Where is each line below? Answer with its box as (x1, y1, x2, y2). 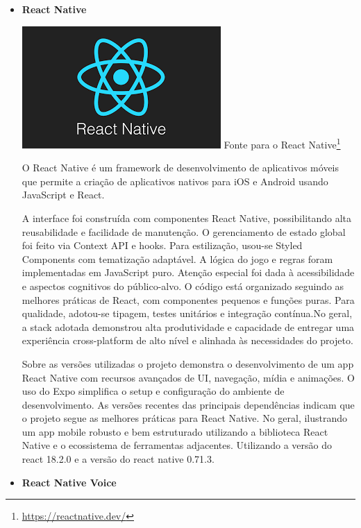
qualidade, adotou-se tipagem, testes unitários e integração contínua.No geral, (22, 306, 353, 321)
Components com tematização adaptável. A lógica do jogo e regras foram (22, 251, 333, 266)
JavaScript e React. (22, 187, 105, 202)
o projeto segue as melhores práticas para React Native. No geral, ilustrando (22, 411, 348, 425)
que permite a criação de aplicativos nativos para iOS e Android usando (22, 173, 328, 188)
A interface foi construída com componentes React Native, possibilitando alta (22, 210, 352, 225)
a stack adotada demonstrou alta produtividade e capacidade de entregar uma (22, 319, 355, 334)
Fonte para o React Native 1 (224, 135, 341, 151)
